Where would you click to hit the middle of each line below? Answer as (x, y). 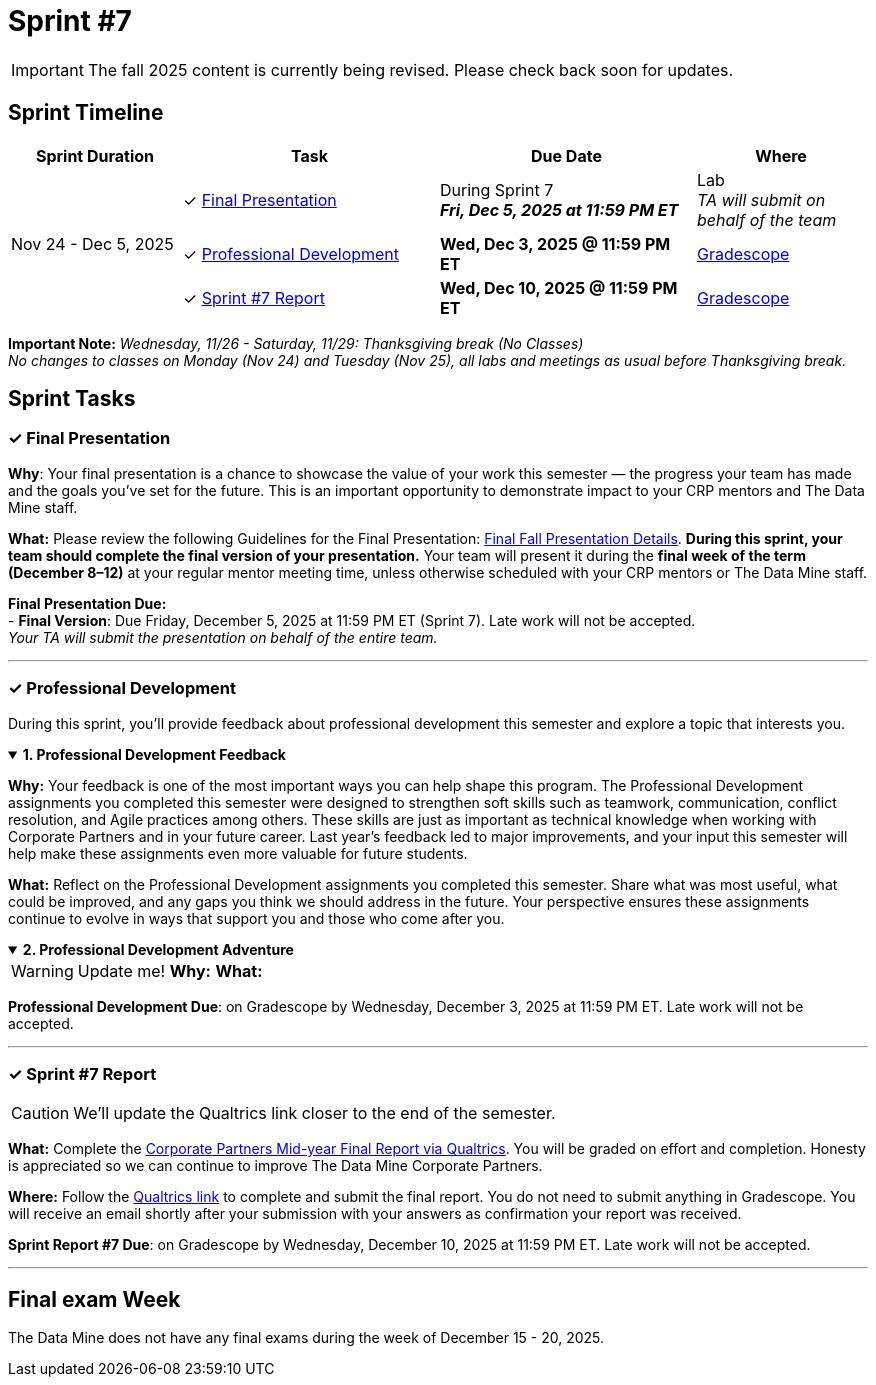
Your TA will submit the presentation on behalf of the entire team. (223, 637)
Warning (42, 970)
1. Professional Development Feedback (154, 754)
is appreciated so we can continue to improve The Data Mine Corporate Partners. (275, 1166)
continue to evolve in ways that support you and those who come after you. (256, 918)
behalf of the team (767, 219)
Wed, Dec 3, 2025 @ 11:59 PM (555, 243)
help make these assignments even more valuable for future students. (238, 853)
